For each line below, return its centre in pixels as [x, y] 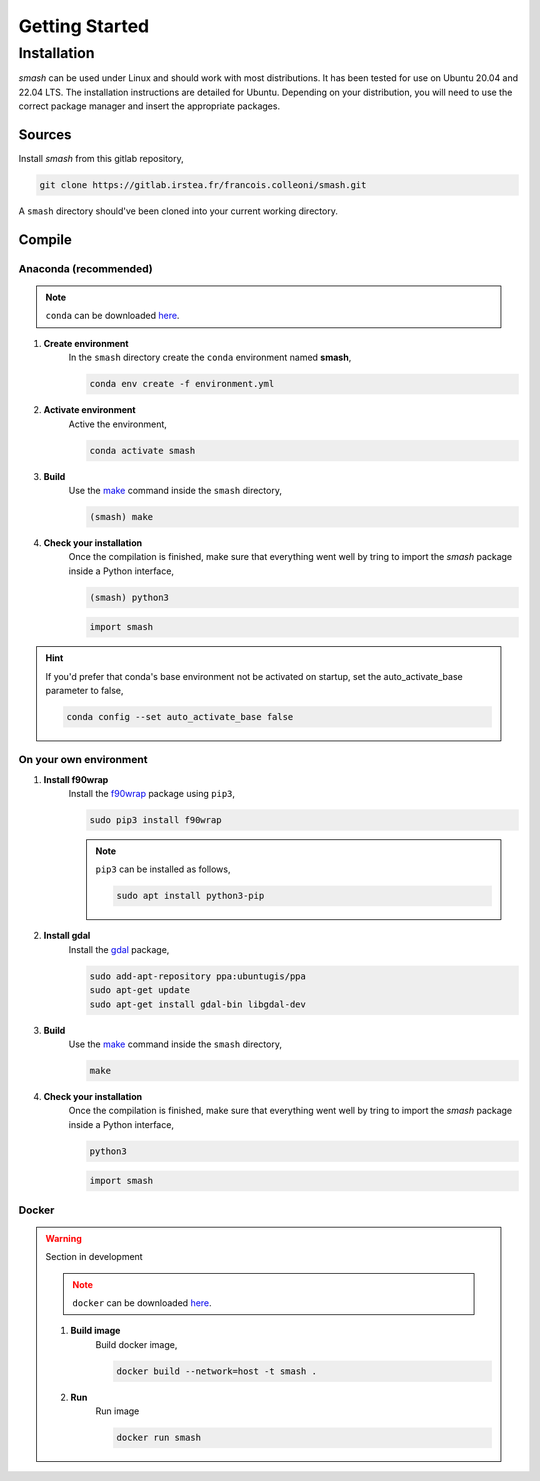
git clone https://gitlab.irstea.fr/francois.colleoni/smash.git [203, 185]
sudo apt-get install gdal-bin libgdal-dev [198, 1004]
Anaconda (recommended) [86, 268]
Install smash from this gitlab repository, [101, 159]
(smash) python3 [129, 597]
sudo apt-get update [139, 990]
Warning [63, 1238]
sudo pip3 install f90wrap [155, 820]
